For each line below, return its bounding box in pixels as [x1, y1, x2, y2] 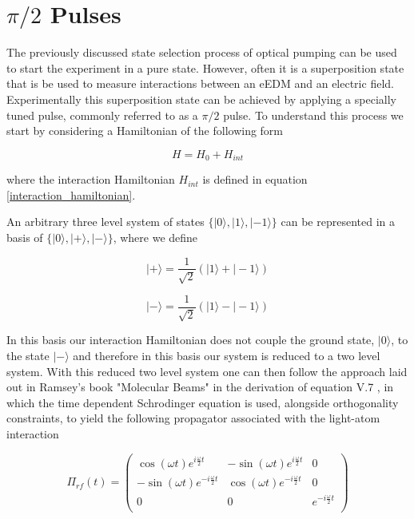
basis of [6, 228, 43, 245]
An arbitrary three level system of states [6, 213, 205, 230]
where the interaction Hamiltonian [6, 171, 175, 188]
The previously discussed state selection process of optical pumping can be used [6, 44, 397, 61]
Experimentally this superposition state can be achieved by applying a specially [6, 90, 396, 107]
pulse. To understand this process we [223, 106, 404, 123]
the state [6, 347, 50, 364]
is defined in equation [202, 171, 308, 188]
